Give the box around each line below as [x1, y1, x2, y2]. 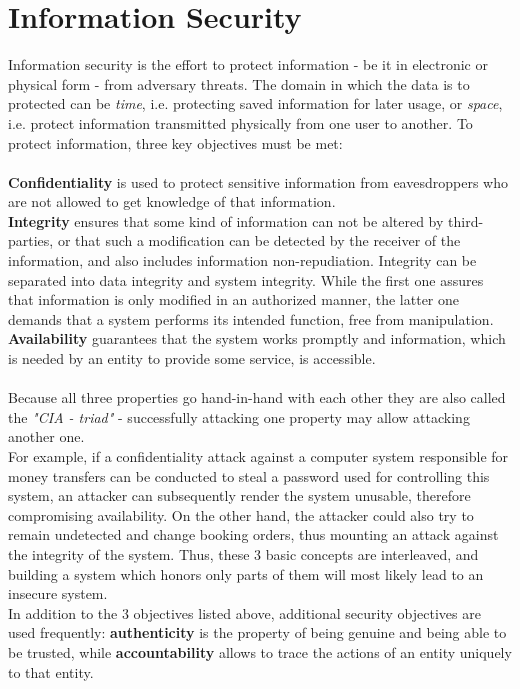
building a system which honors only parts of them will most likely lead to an [8, 563, 484, 584]
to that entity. [8, 661, 94, 682]
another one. [8, 426, 85, 447]
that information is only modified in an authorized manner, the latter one [8, 289, 460, 310]
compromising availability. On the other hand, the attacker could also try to [8, 504, 474, 525]
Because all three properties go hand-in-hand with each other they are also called [8, 387, 506, 408]
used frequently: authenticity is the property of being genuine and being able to [8, 622, 507, 643]
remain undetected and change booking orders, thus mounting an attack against [8, 524, 499, 545]
